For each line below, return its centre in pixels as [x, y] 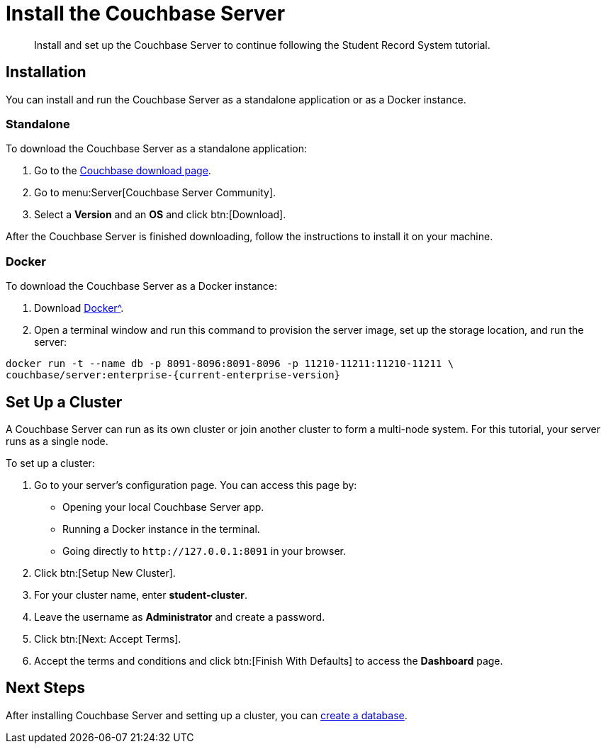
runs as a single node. [57, 441]
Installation [46, 72]
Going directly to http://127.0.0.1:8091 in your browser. [204, 551]
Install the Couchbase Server [146, 13]
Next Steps [45, 688]
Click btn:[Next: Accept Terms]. [108, 638]
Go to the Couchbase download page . [123, 171]
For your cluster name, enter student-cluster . [141, 595]
